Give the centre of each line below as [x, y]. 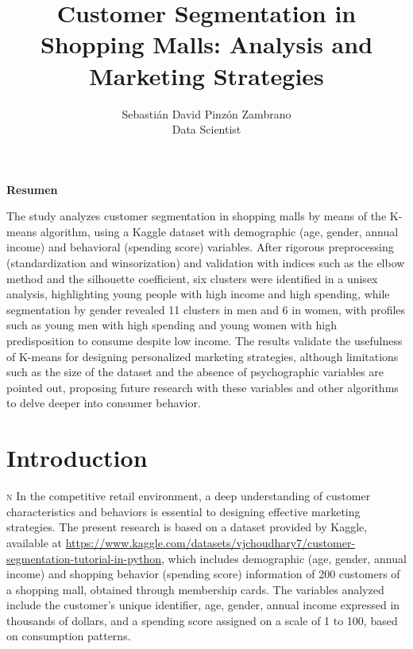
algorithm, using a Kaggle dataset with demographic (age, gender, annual [219, 231]
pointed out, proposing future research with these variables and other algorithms [203, 387]
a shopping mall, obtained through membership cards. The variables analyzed [195, 589]
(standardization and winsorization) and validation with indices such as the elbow [206, 263]
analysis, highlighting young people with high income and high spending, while [198, 294]
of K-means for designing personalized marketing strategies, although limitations [203, 356]
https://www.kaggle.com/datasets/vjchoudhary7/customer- [210, 542]
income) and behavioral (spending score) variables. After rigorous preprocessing [200, 247]
